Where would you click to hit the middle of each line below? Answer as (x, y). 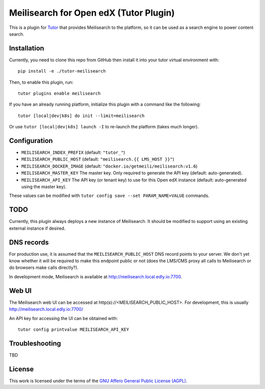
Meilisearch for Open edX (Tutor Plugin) (92, 13)
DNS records (29, 242)
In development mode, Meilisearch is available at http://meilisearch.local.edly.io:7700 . (96, 276)
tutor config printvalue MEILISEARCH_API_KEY (74, 329)
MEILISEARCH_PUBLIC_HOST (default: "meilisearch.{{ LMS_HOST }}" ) (98, 159)
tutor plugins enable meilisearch (59, 94)
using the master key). (44, 187)
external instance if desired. (37, 228)
